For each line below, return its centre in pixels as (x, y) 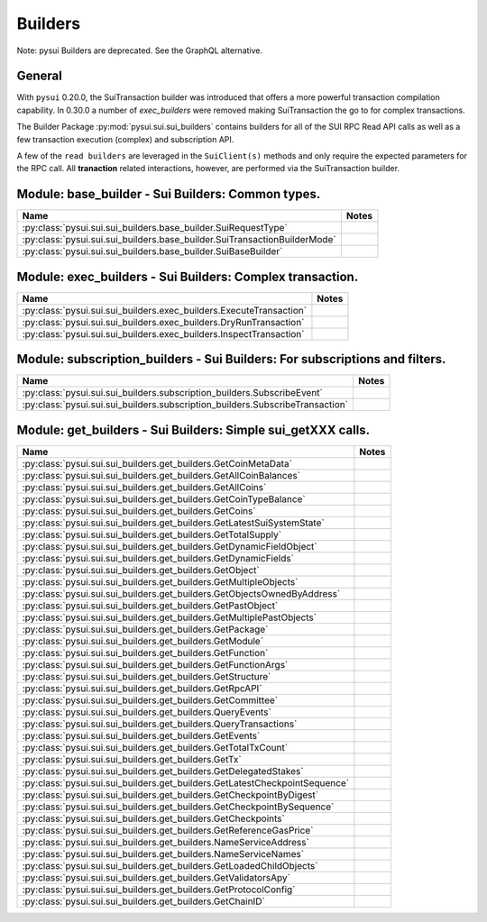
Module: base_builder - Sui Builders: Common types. (169, 194)
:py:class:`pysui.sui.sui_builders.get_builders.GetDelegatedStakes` (163, 771)
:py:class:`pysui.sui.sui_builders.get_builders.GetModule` (143, 641)
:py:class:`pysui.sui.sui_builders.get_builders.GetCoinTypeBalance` (164, 498)
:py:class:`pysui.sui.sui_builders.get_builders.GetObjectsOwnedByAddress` (181, 593)
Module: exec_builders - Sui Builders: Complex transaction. (188, 276)
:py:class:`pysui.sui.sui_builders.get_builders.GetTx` (132, 759)
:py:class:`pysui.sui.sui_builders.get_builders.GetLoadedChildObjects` (170, 865)
